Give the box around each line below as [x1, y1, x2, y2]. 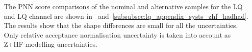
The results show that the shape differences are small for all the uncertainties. [4, 20, 238, 30]
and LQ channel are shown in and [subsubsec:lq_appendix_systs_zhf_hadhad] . [4, 11, 249, 21]
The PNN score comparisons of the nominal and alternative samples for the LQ [4, 1, 243, 11]
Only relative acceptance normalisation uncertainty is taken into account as [4, 29, 231, 39]
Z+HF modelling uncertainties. [4, 39, 98, 49]
